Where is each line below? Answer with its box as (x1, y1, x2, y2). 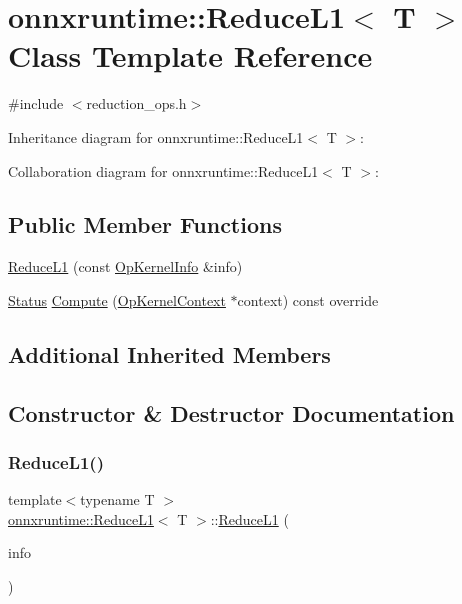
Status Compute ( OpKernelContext (8, 289, 226, 310)
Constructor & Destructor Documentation (8, 397, 455, 428)
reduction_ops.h (86, 93, 187, 114)
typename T (80, 489, 155, 510)
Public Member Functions (8, 209, 282, 240)
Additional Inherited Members (8, 338, 331, 369)
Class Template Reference (8, 35, 373, 76)
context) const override (237, 289, 379, 310)
